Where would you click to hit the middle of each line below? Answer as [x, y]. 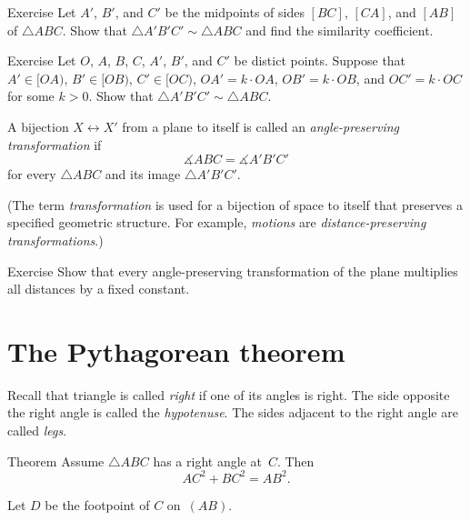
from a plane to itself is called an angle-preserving [260, 126]
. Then [295, 461]
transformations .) [55, 240]
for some [31, 96]
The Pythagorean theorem [176, 351]
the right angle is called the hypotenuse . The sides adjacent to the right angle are [233, 412]
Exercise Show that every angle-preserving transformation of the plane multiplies [233, 271]
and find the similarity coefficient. [340, 30]
